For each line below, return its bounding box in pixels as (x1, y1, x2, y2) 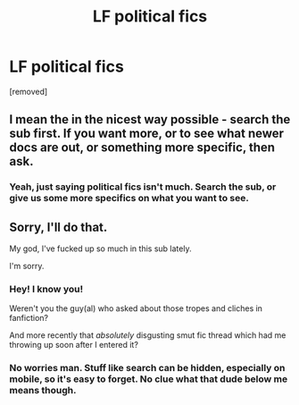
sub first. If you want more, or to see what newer (9, 126, 284, 141)
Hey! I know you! (9, 283, 83, 295)
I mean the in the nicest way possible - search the (9, 112, 291, 127)
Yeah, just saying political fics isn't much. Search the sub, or (9, 181, 277, 193)
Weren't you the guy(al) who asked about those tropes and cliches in (9, 303, 263, 314)
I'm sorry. (9, 261, 45, 272)
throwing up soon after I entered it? (9, 340, 138, 350)
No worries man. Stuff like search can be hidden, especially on (9, 362, 286, 375)
